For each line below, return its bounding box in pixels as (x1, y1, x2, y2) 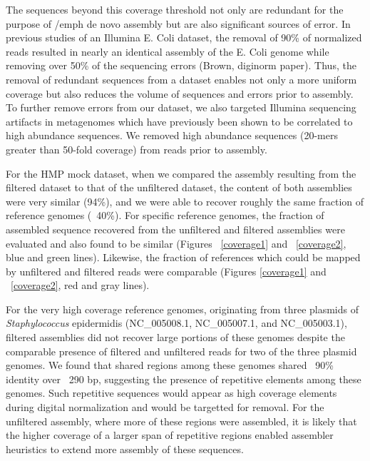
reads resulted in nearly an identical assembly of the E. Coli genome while (6, 44, 329, 59)
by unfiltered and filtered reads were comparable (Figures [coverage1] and (6, 263, 327, 278)
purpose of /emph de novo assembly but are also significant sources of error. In (6, 16, 351, 31)
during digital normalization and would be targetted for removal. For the (6, 400, 324, 415)
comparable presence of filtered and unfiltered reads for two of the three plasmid (6, 343, 357, 358)
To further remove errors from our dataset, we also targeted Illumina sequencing (6, 100, 356, 115)
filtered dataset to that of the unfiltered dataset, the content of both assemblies (6, 180, 352, 195)
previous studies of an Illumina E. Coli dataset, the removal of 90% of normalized (6, 30, 362, 45)
